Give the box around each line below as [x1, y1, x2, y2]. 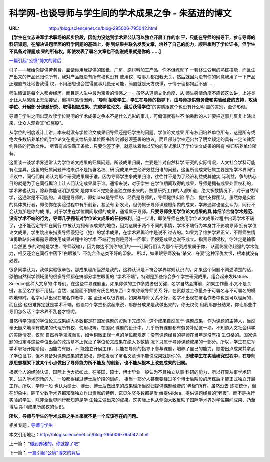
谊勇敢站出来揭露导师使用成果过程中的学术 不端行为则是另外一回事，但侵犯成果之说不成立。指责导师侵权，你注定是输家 [9, 236, 256, 242]
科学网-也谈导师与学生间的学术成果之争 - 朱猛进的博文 [9, 8, 232, 19]
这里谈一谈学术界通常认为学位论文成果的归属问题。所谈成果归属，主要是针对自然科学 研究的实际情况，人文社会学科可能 [9, 159, 256, 165]
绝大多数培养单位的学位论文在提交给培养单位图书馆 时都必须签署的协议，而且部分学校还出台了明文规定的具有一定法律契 [9, 136, 256, 142]
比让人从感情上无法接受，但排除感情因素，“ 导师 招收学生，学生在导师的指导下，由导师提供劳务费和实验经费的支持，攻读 [9, 97, 257, 103]
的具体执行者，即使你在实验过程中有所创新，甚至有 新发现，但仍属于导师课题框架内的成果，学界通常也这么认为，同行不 [9, 201, 256, 207]
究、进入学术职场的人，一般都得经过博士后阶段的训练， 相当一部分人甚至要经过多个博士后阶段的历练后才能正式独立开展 [9, 376, 256, 382]
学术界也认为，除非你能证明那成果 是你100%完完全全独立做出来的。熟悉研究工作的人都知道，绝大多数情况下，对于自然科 [9, 187, 259, 193]
